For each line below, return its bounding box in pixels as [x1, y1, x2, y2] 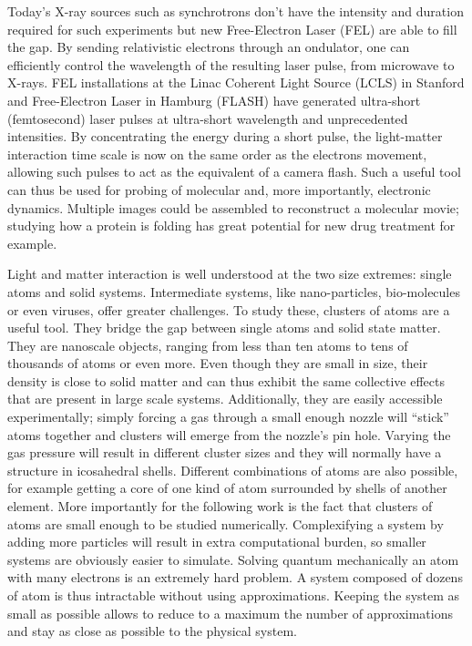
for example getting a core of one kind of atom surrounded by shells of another [7, 478, 447, 497]
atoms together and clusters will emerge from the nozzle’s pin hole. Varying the [7, 425, 451, 444]
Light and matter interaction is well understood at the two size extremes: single [7, 264, 452, 283]
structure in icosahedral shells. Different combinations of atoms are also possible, [7, 460, 458, 479]
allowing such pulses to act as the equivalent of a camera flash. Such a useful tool [7, 162, 461, 181]
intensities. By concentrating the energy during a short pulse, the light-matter [7, 127, 443, 146]
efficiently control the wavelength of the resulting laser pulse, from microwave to [7, 55, 455, 74]
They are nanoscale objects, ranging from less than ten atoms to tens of [7, 335, 408, 354]
